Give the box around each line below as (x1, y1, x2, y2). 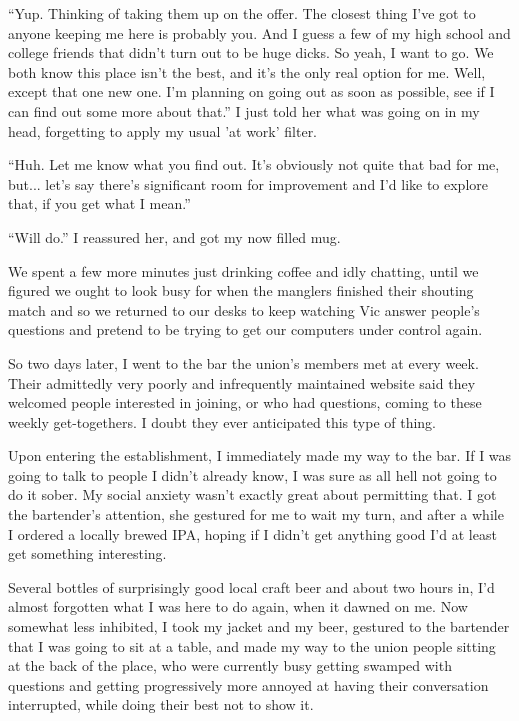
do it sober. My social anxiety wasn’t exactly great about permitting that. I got (8, 484, 497, 505)
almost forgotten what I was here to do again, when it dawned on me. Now (8, 596, 468, 617)
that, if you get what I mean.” (8, 193, 191, 214)
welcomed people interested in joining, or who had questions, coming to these (8, 392, 482, 413)
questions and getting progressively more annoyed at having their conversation (8, 674, 489, 695)
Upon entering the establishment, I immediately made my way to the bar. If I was (8, 445, 512, 466)
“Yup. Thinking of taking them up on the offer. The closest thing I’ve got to (8, 3, 476, 23)
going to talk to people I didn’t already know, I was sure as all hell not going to (8, 464, 497, 485)
